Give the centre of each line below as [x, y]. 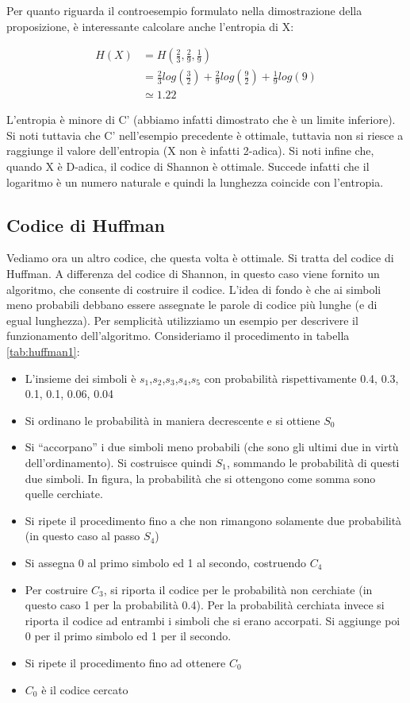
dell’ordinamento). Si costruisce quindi [118, 462]
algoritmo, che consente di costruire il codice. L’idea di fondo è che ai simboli [194, 289]
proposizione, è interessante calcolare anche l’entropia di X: [150, 26]
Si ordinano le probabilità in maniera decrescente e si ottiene [172, 420]
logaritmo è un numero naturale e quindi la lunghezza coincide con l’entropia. [195, 182]
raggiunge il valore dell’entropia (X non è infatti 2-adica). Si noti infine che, [190, 151]
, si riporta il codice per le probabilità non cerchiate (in [238, 589]
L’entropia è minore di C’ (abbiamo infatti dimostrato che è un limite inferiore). [201, 120]
